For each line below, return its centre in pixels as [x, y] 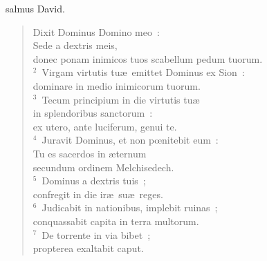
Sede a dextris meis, [75, 45]
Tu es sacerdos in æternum [90, 153]
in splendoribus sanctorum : [93, 113]
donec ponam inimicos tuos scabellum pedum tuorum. [148, 58]
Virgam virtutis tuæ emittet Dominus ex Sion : [143, 72]
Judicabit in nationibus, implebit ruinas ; [130, 207]
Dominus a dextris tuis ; [94, 181]
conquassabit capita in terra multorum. [116, 221]
